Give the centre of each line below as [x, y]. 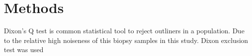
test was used [24, 49]
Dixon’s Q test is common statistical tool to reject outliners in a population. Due [124, 31]
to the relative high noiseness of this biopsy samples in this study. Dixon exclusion [126, 40]
